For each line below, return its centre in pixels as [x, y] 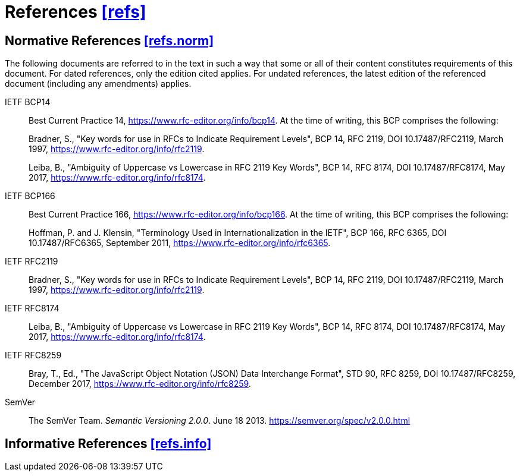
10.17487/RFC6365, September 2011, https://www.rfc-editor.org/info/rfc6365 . [180, 243]
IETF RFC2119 [32, 261]
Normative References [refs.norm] [109, 40]
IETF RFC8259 [33, 355]
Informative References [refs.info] [108, 443]
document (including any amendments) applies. [98, 84]
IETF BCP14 [28, 102]
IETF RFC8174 [32, 308]
